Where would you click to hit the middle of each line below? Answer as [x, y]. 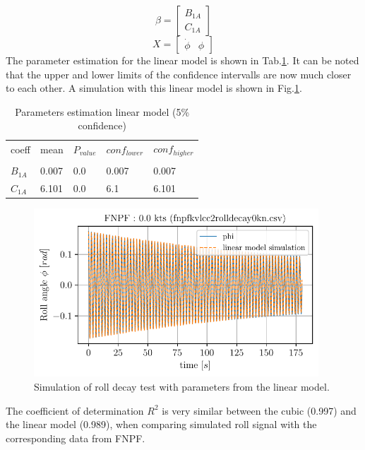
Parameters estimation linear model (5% [102, 111]
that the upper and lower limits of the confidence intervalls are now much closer [179, 74]
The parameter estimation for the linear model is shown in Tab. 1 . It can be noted [182, 60]
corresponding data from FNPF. [76, 438]
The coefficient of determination [75, 410]
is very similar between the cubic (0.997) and [259, 410]
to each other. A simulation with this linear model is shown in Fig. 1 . [154, 88]
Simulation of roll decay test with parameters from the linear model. [182, 387]
